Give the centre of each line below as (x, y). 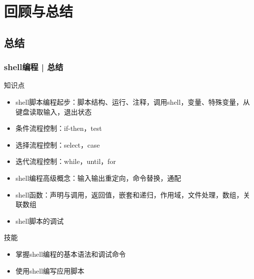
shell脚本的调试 (40, 220)
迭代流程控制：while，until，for (66, 161)
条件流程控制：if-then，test (59, 128)
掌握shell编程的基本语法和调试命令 (71, 254)
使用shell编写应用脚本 (50, 270)
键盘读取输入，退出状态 (54, 111)
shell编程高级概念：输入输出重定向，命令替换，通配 (98, 178)
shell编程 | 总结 (34, 67)
